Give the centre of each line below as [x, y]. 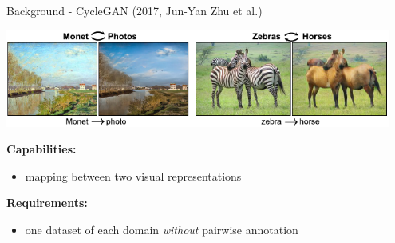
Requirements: [47, 203]
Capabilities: [41, 149]
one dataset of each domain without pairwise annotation [162, 230]
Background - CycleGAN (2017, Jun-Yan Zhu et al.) [134, 10]
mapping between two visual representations [133, 175]
